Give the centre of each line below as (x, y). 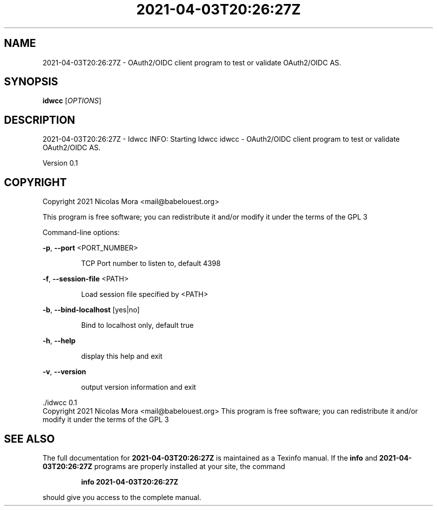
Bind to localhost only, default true (137, 325)
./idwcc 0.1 (60, 403)
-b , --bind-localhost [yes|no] (91, 310)
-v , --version (64, 372)
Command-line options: (81, 233)
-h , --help (59, 341)
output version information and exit (138, 387)
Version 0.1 (60, 163)
